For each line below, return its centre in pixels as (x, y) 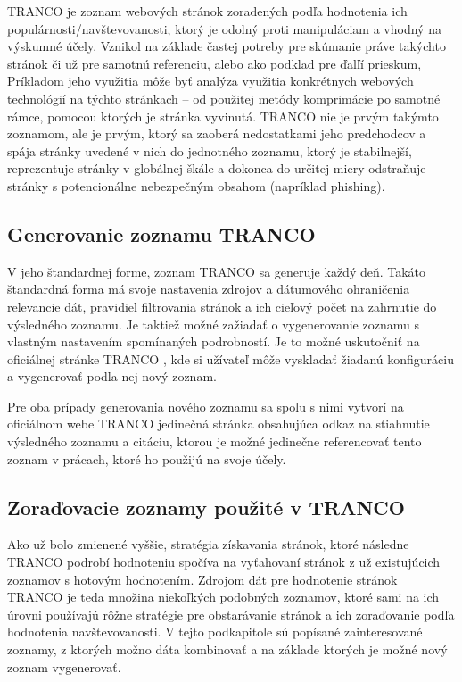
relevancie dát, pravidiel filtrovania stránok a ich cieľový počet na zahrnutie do (222, 306)
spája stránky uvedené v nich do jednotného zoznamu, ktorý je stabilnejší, (210, 150)
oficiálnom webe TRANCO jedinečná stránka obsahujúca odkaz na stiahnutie (219, 424)
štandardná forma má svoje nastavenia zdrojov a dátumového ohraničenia (209, 289)
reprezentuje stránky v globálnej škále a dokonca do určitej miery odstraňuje (217, 168)
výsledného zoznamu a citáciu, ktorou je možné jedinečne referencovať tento (214, 441)
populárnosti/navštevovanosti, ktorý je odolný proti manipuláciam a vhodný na (224, 28)
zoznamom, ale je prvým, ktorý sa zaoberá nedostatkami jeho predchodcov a (217, 133)
